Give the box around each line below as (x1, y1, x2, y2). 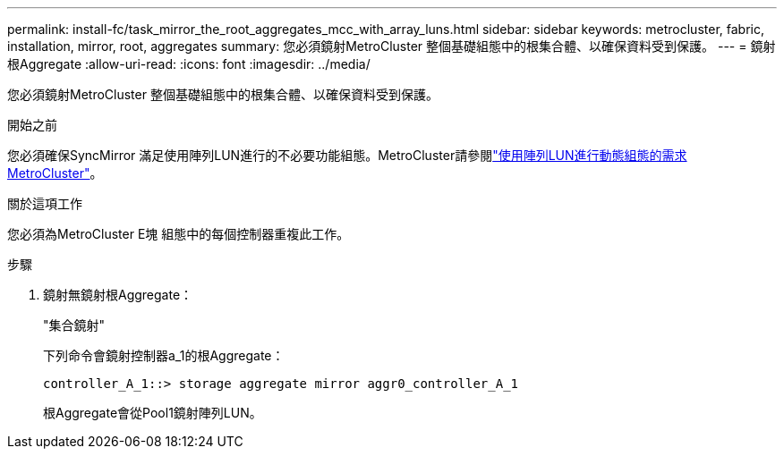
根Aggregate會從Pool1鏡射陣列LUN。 (43, 405, 262, 420)
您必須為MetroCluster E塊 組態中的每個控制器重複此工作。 (7, 226, 350, 241)
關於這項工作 (7, 196, 82, 211)
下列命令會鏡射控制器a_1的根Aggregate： (43, 348, 285, 363)
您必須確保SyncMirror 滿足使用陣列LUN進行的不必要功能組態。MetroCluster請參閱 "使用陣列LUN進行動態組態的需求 (7, 148, 687, 163)
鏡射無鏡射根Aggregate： (43, 287, 193, 302)
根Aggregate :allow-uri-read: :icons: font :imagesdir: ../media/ (7, 56, 371, 72)
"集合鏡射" (43, 317, 106, 333)
